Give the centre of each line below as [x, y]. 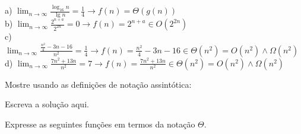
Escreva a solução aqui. [47, 104]
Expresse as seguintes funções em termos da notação [100, 124]
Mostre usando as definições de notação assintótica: [98, 84]
